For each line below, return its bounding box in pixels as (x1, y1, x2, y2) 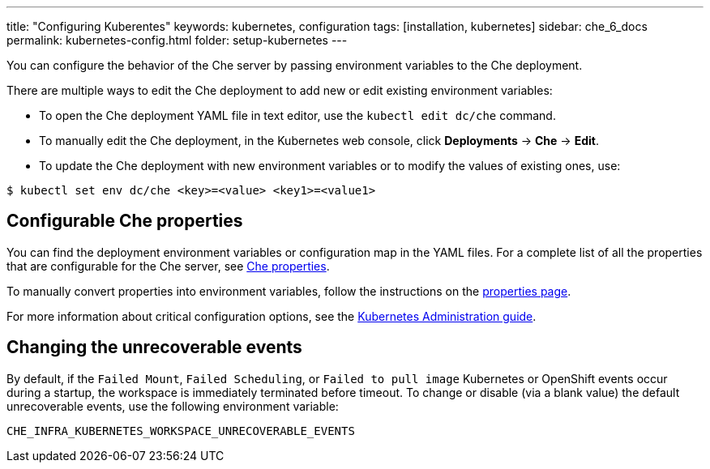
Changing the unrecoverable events (6, 337, 302, 358)
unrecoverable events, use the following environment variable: (6, 399, 339, 413)
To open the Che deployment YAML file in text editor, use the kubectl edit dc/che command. (39, 109, 556, 122)
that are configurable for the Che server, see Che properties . (6, 258, 330, 273)
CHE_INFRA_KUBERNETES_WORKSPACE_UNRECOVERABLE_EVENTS (6, 424, 355, 437)
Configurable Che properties (6, 211, 243, 232)
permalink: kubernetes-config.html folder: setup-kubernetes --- (6, 33, 348, 47)
